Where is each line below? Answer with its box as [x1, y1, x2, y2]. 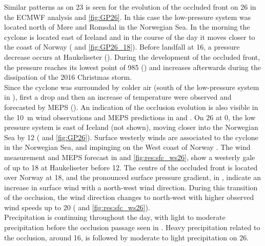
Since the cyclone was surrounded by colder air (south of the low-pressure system [4, 81, 259, 92]
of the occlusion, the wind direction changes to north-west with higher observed [4, 192, 254, 203]
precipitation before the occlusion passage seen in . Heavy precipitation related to [4, 222, 260, 233]
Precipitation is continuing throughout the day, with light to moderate [4, 212, 226, 222]
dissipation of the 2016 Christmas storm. [4, 72, 132, 82]
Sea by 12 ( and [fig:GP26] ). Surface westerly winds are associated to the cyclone [4, 131, 258, 142]
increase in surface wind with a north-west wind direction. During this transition [4, 182, 258, 192]
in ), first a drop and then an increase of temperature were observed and [4, 92, 232, 102]
